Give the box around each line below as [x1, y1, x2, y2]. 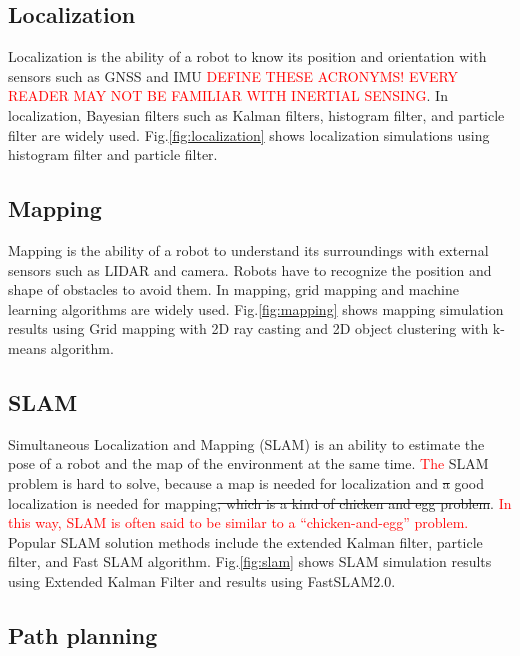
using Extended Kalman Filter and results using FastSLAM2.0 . [8, 570, 396, 591]
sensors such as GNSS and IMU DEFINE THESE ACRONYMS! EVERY [8, 65, 459, 86]
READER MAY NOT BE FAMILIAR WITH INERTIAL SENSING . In [8, 85, 448, 106]
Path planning [8, 619, 158, 650]
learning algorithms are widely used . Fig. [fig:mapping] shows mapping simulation [8, 298, 504, 319]
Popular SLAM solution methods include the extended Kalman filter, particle [8, 531, 483, 552]
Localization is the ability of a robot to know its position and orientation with [8, 46, 487, 67]
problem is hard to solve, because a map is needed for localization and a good [8, 472, 485, 493]
